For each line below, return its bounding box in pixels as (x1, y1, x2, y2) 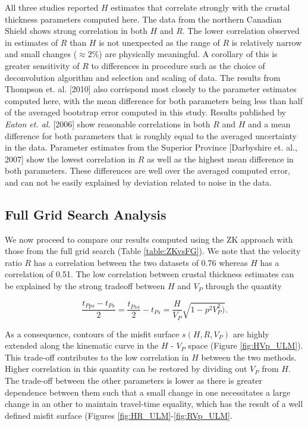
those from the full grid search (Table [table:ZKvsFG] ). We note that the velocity (5, 245, 301, 257)
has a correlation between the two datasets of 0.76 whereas (33, 256, 248, 268)
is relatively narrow (231, 36, 302, 48)
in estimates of (5, 36, 58, 48)
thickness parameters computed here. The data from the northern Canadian (5, 12, 282, 25)
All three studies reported (5, 1, 99, 13)
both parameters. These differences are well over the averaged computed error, (5, 164, 291, 177)
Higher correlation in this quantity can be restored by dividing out (5, 362, 247, 375)
